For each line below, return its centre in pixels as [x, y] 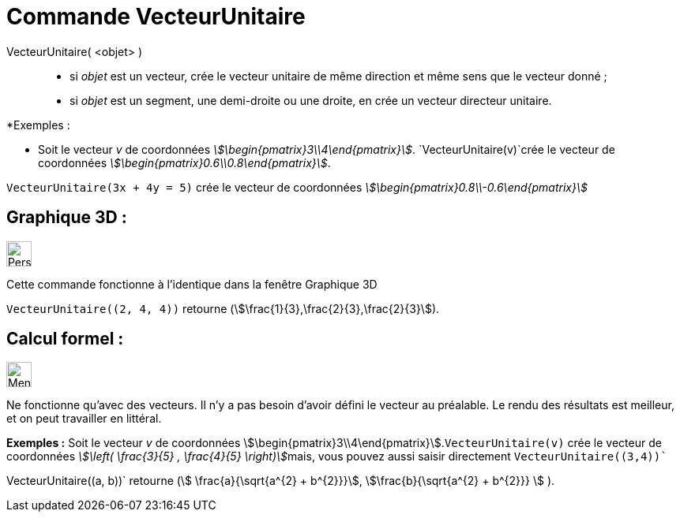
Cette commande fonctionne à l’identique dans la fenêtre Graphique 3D [192, 284]
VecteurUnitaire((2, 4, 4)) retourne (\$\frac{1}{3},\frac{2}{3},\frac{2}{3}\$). [223, 308]
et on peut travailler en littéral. [84, 419]
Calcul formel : [65, 339]
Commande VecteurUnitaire [156, 17]
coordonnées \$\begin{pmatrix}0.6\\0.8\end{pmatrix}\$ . [184, 162]
